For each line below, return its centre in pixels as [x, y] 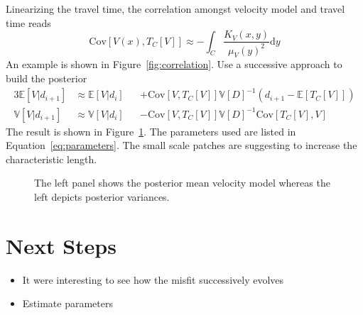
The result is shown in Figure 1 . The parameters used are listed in [151, 131]
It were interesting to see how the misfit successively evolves [153, 279]
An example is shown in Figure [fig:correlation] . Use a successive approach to [174, 64]
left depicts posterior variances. [102, 197]
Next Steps [61, 245]
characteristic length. [52, 159]
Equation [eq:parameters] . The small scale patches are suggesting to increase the [181, 145]
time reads [28, 22]
